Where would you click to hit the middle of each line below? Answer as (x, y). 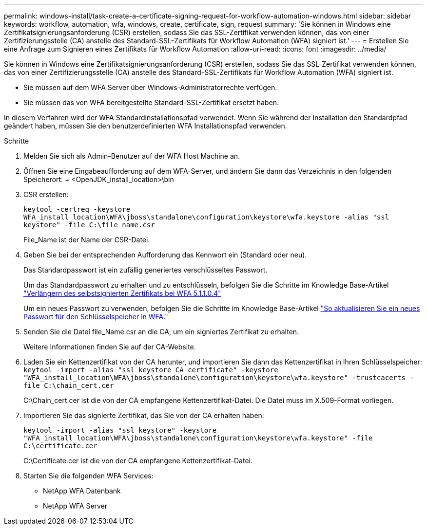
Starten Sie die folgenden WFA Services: (88, 476)
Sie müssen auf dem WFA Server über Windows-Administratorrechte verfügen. (150, 87)
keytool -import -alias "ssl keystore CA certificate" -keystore (151, 370)
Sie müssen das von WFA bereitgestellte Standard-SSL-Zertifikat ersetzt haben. (151, 102)
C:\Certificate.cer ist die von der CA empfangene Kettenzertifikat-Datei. (138, 461)
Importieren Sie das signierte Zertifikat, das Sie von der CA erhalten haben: (144, 415)
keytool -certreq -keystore (77, 209)
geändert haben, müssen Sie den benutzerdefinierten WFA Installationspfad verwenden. (146, 126)
